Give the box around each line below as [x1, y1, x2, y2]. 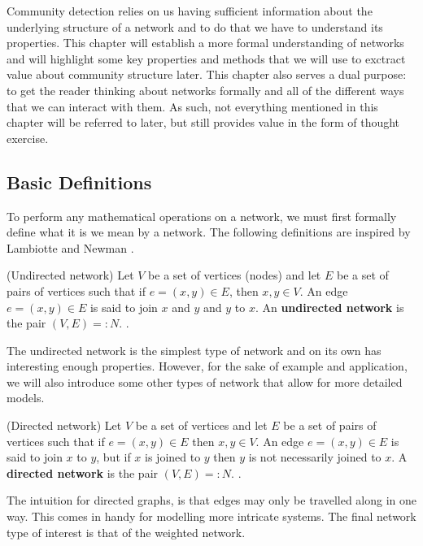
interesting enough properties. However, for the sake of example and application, [7, 357, 408, 375]
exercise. [7, 129, 49, 146]
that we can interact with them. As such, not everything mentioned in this [7, 97, 378, 115]
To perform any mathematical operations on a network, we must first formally [7, 207, 397, 224]
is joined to [145, 448, 201, 466]
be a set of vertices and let [135, 417, 268, 434]
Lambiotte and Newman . [7, 239, 134, 256]
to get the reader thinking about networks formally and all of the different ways [7, 81, 404, 98]
